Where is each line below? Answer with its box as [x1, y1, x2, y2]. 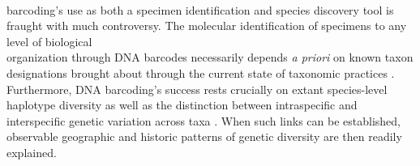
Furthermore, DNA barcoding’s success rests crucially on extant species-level [6, 80, 388, 97]
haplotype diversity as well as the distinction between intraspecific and [6, 96, 358, 113]
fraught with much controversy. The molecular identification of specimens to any [6, 17, 407, 34]
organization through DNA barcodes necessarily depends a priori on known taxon [6, 49, 414, 66]
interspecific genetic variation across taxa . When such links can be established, [6, 112, 401, 129]
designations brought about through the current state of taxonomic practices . [6, 64, 395, 81]
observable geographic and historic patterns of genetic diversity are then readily [6, 128, 402, 145]
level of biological [6, 32, 92, 49]
